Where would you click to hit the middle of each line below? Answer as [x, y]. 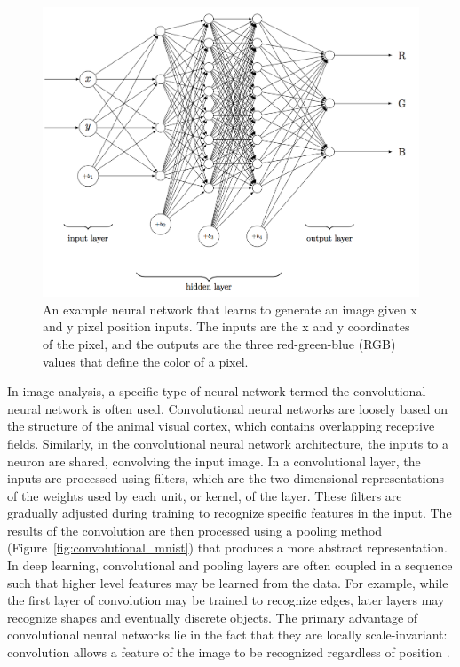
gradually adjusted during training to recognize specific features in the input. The [230, 513]
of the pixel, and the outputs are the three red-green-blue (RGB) [219, 343]
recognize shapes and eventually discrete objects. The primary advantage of [213, 617]
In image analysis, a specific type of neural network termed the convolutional [217, 391]
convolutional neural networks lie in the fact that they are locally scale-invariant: [227, 635]
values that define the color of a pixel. [146, 361]
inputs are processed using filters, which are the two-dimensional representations [226, 478]
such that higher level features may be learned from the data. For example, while [228, 582]
